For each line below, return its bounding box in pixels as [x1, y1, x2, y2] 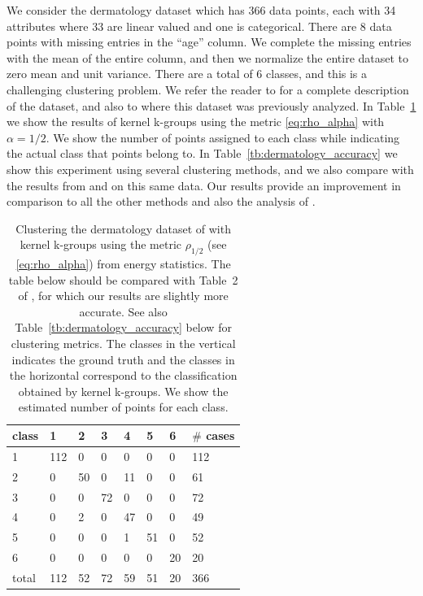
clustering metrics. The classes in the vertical [11, 335, 236, 352]
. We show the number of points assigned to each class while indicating [46, 128, 400, 146]
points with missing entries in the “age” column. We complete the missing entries [7, 33, 412, 50]
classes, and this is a [266, 65, 368, 82]
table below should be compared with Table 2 [8, 271, 238, 288]
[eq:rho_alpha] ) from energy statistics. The [15, 255, 231, 272]
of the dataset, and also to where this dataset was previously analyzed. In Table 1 [7, 97, 416, 114]
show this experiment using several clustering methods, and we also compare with [7, 160, 414, 177]
